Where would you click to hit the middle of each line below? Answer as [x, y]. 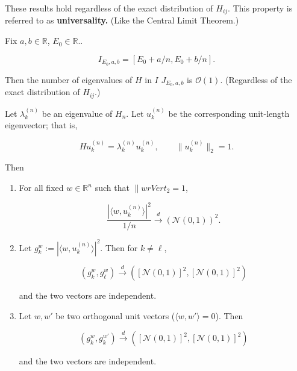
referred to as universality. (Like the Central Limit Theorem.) [122, 20]
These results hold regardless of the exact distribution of [109, 8]
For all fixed [41, 188]
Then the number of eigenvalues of [69, 79]
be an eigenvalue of [77, 113]
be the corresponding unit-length [229, 113]
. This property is [260, 8]
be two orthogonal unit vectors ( [115, 316]
